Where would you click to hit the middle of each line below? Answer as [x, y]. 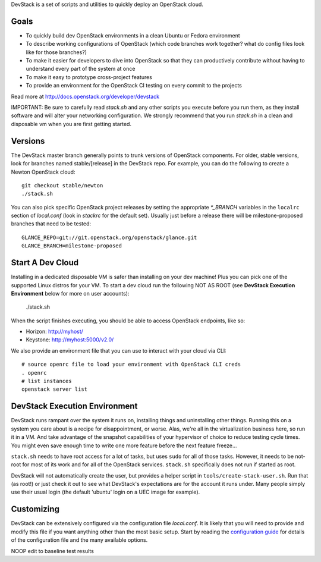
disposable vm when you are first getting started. [71, 124]
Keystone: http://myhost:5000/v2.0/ [70, 340]
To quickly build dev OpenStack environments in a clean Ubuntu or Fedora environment [133, 35]
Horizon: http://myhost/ [54, 332]
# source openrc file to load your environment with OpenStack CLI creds [131, 365]
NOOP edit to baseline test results [53, 551]
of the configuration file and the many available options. [79, 540]
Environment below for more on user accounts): [70, 293]
